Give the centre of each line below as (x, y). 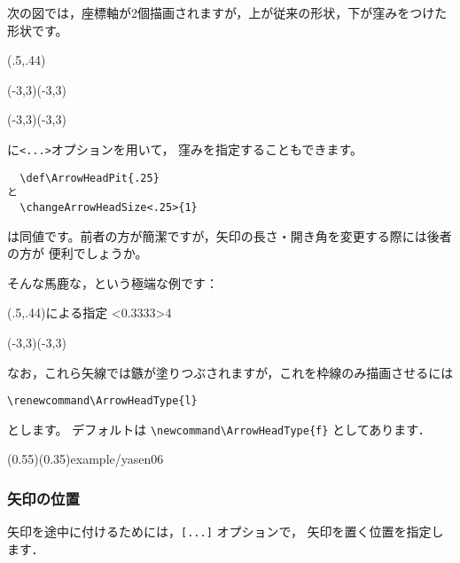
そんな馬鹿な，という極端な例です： (113, 282)
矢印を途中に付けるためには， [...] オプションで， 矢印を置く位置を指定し (226, 532)
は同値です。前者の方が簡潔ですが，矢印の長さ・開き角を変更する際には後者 (230, 235)
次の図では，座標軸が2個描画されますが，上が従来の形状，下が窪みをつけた (227, 12)
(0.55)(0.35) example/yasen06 (86, 459)
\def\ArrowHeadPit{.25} (90, 178)
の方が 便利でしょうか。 (78, 253)
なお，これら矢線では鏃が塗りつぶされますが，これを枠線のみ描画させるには (230, 372)
